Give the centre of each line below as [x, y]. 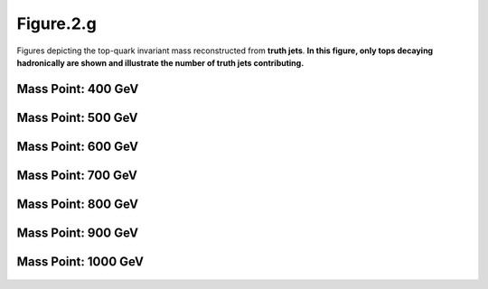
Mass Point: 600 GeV [78, 146]
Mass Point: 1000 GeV [80, 261]
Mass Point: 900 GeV [78, 233]
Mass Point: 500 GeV [78, 117]
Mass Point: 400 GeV [78, 89]
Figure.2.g [56, 23]
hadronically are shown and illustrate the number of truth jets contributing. [160, 62]
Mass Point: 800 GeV [78, 204]
